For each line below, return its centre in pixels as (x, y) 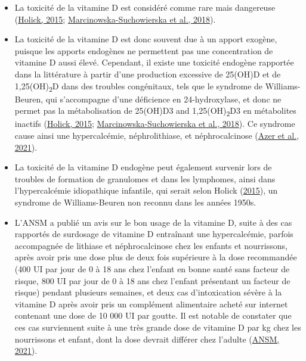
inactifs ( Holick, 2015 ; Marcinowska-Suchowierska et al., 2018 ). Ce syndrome (155, 124)
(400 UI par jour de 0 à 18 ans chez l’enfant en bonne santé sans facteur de (152, 268)
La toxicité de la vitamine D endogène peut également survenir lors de (143, 167)
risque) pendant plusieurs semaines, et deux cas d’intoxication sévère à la (148, 292)
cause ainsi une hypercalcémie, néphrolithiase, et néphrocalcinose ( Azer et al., (157, 135)
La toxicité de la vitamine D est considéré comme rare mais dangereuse (145, 7)
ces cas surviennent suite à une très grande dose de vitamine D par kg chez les (158, 327)
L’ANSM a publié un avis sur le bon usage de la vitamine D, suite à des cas (153, 222)
